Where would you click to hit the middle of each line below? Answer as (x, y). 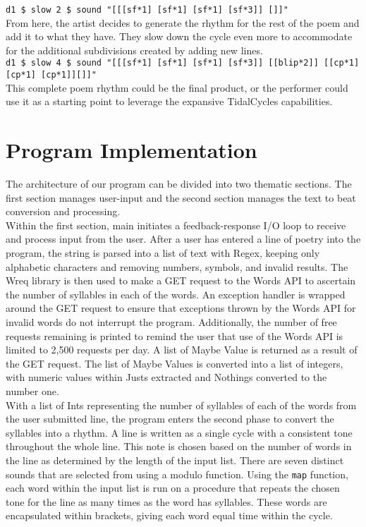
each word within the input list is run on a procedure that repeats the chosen (173, 488)
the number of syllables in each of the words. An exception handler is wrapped (176, 294)
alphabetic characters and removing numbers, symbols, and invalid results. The (177, 266)
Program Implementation (132, 150)
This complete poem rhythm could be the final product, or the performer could (177, 87)
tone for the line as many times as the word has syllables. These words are (166, 501)
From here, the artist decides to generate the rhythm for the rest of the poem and (183, 22)
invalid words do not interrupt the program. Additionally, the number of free (171, 322)
